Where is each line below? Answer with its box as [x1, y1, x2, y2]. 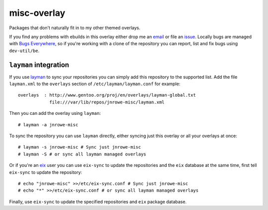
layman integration [9, 60, 69, 69]
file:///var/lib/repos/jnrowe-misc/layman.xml [49, 99, 165, 105]
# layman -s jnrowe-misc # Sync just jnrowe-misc [18, 144, 141, 150]
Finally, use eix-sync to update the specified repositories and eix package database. [9, 199, 187, 205]
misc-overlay [9, 7, 66, 18]
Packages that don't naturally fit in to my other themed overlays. [9, 25, 141, 31]
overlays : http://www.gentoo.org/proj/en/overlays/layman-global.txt [18, 92, 196, 98]
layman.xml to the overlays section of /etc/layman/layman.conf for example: [9, 81, 181, 87]
